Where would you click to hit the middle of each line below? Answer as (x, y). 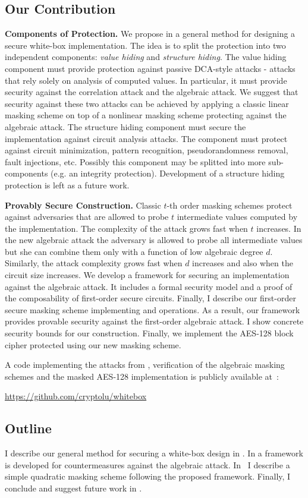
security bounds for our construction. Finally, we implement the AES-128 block (149, 333)
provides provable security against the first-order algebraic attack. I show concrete (154, 321)
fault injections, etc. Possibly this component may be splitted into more (135, 161)
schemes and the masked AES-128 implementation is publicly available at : (142, 376)
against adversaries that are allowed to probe (87, 217)
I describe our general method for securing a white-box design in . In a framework (154, 453)
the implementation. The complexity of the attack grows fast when (126, 228)
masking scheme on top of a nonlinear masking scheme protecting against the (146, 115)
